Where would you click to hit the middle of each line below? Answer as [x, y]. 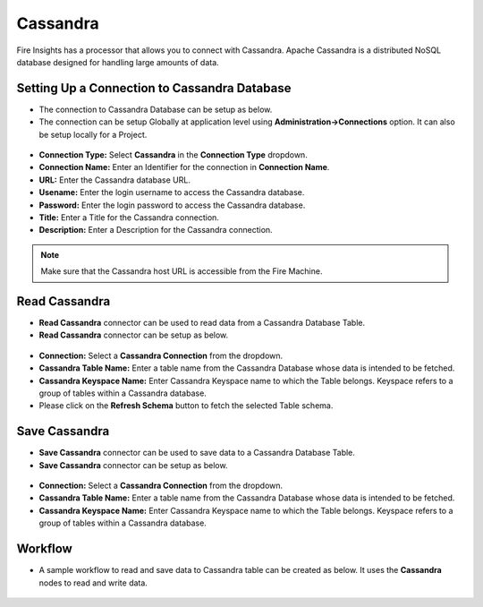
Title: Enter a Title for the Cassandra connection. [129, 217]
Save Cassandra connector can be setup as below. [133, 465]
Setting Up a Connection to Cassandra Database [154, 88]
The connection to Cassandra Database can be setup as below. [156, 109]
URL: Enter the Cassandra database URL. [115, 180]
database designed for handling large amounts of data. [118, 62]
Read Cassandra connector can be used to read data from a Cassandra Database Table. [202, 323]
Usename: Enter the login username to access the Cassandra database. [172, 192]
